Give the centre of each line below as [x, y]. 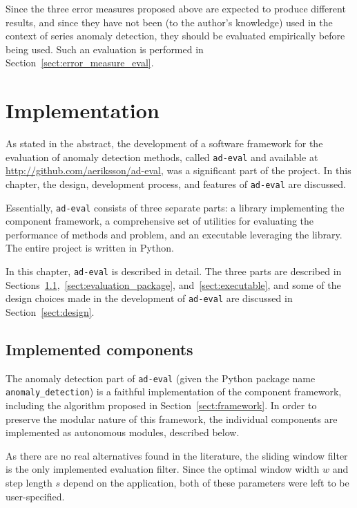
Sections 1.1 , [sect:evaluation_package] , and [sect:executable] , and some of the [173, 284]
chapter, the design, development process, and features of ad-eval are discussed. [176, 184]
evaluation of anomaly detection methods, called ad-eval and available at [162, 157]
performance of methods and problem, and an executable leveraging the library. [174, 234]
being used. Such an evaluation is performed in [105, 49]
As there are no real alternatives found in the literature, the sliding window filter [177, 455]
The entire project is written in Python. [90, 248]
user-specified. [35, 496]
